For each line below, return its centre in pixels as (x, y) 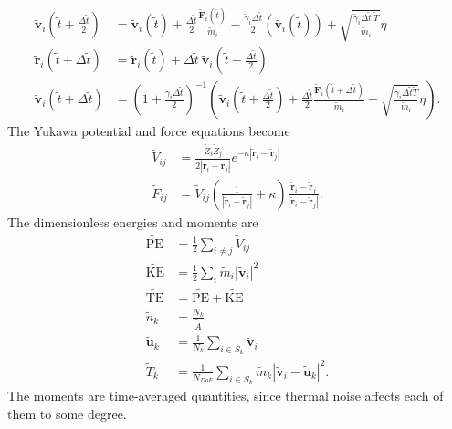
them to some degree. (67, 413)
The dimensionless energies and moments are (133, 221)
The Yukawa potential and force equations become (149, 131)
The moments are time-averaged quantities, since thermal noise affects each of (226, 396)
